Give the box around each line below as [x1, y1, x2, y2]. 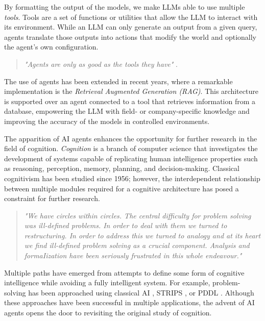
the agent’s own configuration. [4, 41, 99, 52]
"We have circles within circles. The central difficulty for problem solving [24, 210, 251, 220]
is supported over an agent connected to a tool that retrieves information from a [4, 95, 256, 106]
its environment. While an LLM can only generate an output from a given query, [4, 21, 257, 32]
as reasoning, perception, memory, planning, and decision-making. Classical [4, 163, 239, 174]
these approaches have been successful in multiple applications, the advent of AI [4, 297, 255, 308]
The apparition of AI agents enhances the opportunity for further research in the [4, 133, 257, 143]
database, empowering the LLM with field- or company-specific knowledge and [4, 106, 250, 116]
